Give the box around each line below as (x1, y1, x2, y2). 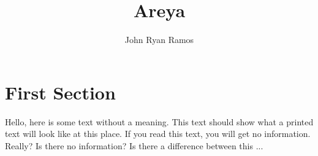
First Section (5, 79, 116, 104)
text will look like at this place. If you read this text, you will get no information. (5, 127, 311, 140)
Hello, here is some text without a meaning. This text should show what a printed (5, 115, 314, 128)
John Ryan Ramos (124, 33, 194, 46)
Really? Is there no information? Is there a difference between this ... (5, 139, 263, 152)
